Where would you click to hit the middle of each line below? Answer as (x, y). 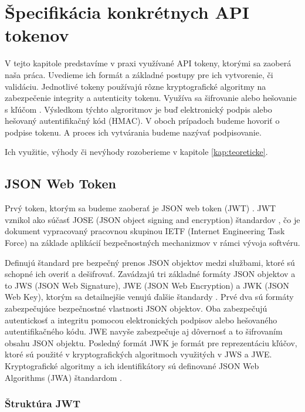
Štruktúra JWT (43, 403)
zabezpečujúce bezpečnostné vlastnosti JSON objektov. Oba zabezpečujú (136, 308)
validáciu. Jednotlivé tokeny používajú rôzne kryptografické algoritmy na (135, 86)
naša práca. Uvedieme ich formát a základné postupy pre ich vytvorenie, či (139, 74)
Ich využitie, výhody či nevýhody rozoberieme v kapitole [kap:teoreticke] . (136, 152)
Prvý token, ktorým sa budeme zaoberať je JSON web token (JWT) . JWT (140, 208)
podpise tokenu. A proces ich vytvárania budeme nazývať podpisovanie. (133, 132)
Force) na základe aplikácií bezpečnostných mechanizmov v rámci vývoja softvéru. (152, 243)
